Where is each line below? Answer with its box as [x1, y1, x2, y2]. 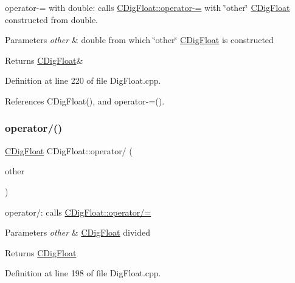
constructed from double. [5, 13, 99, 26]
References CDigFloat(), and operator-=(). [5, 94, 165, 107]
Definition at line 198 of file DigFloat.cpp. [5, 267, 161, 279]
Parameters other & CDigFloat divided [5, 226, 150, 239]
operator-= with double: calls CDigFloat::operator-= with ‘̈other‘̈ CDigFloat [5, 1, 290, 13]
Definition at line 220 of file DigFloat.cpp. [5, 74, 161, 87]
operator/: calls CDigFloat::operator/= [5, 205, 151, 218]
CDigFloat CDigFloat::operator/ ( [5, 144, 133, 157]
